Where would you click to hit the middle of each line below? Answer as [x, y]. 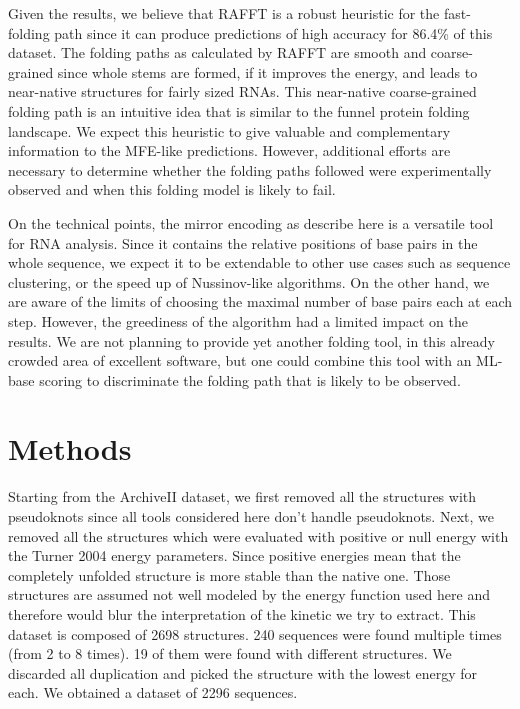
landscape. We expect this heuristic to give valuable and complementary [229, 130]
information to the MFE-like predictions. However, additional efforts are [229, 150]
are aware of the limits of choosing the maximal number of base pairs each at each [260, 301]
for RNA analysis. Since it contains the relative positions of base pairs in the [243, 242]
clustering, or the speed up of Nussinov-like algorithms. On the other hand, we [249, 281]
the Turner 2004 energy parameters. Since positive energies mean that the [234, 555]
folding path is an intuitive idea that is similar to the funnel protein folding [239, 110]
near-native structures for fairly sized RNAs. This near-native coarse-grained [242, 91]
